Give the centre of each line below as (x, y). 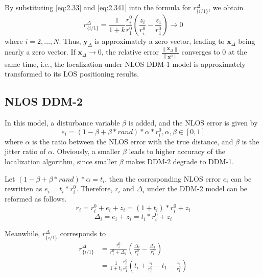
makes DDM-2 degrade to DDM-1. (180, 161)
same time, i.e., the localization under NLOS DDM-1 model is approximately (125, 64)
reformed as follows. (36, 199)
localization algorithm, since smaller (61, 161)
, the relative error (130, 52)
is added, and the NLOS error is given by (193, 122)
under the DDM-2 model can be (197, 188)
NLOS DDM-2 (44, 101)
